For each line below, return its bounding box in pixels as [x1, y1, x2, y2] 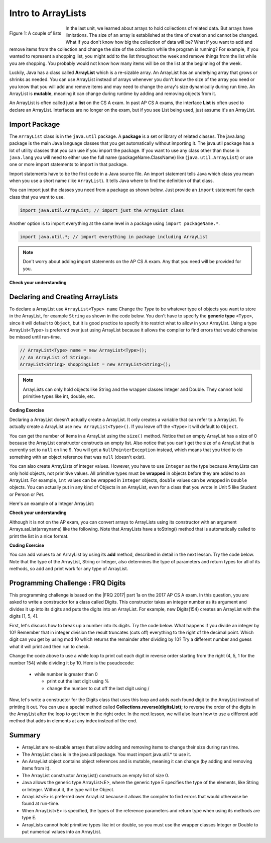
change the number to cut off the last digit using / [47, 685, 150, 691]
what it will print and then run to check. [9, 643, 90, 649]
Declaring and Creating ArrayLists [9, 292, 118, 301]
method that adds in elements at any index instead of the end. [9, 718, 138, 724]
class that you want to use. [9, 194, 65, 200]
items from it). [22, 765, 51, 772]
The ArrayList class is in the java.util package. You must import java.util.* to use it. [22, 751, 192, 757]
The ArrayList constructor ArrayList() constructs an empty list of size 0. [22, 772, 170, 778]
